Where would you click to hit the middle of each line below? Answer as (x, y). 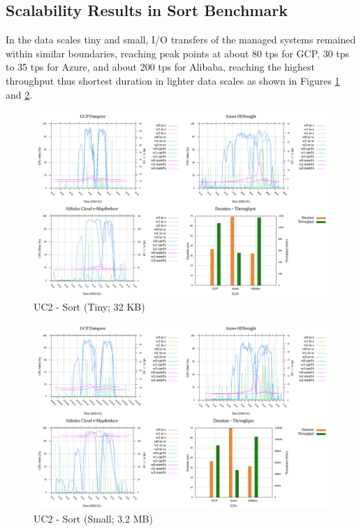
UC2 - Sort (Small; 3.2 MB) (93, 518)
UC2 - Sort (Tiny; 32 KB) (89, 306)
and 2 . (19, 94)
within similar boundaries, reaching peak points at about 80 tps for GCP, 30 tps (178, 53)
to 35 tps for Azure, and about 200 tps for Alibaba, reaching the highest (160, 67)
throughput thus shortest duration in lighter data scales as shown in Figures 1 (173, 80)
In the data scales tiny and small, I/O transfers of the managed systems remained (181, 40)
